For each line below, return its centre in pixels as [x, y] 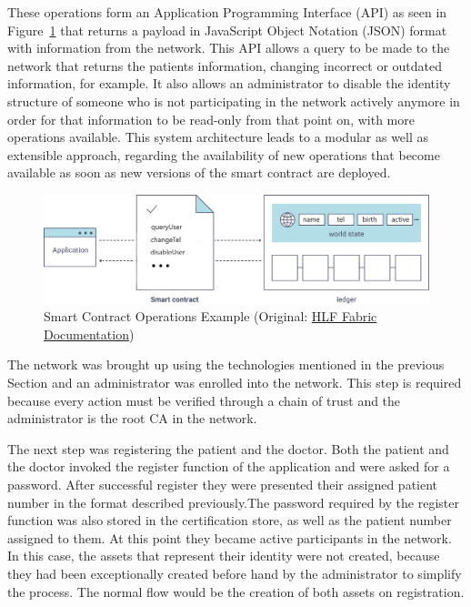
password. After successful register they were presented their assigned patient [223, 484]
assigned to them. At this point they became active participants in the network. [230, 537]
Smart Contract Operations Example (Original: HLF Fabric [210, 316]
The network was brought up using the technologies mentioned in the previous [226, 364]
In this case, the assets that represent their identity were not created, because [224, 556]
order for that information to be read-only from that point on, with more [211, 119]
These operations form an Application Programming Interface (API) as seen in [227, 12]
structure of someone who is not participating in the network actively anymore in [234, 101]
